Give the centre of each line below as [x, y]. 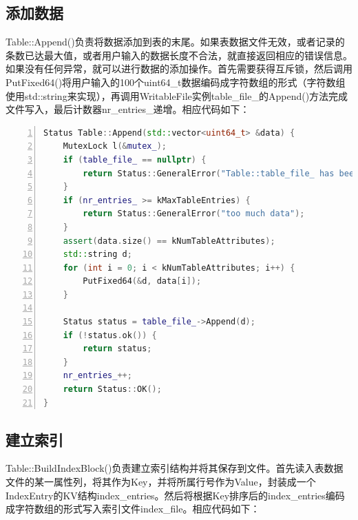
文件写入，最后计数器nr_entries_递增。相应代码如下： [128, 109]
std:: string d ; [97, 254]
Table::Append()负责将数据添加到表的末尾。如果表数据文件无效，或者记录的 [175, 42]
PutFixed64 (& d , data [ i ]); [142, 281]
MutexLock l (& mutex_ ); [115, 146]
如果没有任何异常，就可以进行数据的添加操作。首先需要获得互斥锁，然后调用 [179, 69]
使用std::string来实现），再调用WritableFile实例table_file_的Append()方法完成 [177, 95]
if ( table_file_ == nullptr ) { [135, 159]
